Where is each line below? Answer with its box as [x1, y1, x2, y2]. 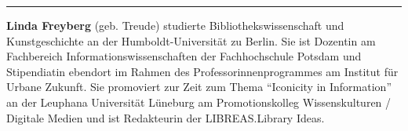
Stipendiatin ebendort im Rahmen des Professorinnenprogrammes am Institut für [6, 63, 399, 79]
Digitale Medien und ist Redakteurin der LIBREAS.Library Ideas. [6, 109, 325, 126]
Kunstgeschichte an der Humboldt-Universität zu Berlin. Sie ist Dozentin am [6, 32, 376, 49]
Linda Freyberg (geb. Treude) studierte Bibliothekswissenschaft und [6, 17, 344, 33]
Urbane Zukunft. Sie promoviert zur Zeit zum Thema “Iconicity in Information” [6, 78, 392, 95]
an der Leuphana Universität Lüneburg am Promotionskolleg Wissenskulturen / [6, 93, 392, 110]
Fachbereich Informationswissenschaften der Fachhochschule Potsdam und [6, 48, 362, 64]
